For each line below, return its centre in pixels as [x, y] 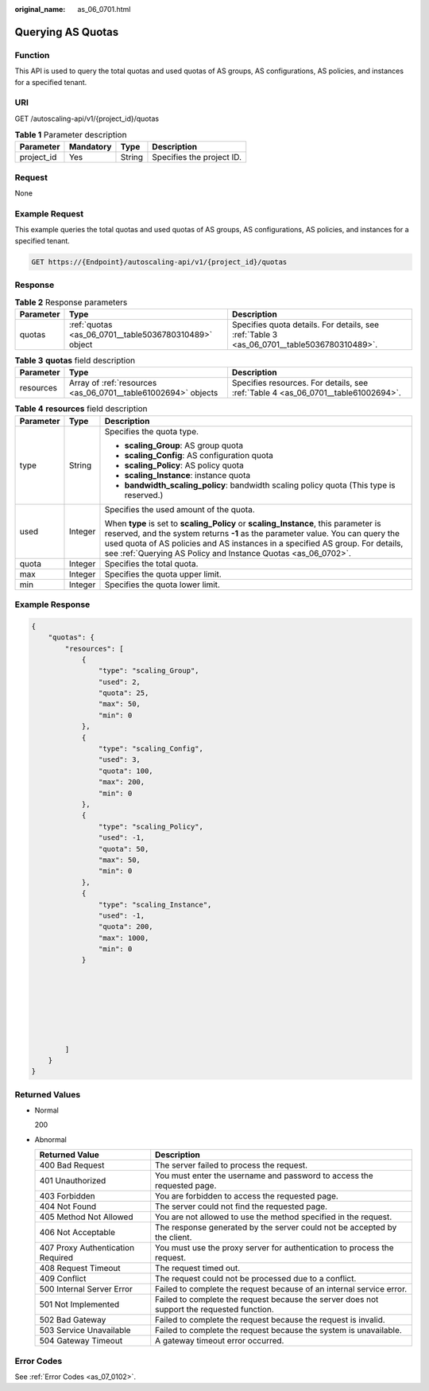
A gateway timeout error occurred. [220, 1341]
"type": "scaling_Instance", [155, 904]
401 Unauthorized [73, 1181]
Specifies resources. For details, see [300, 383]
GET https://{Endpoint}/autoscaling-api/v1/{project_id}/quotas [159, 262]
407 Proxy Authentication [87, 1248]
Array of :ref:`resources [113, 383]
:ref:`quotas [91, 324]
